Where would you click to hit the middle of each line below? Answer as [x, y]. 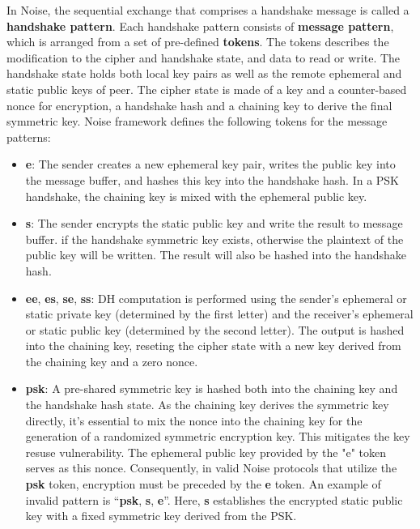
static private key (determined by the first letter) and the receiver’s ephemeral [219, 314]
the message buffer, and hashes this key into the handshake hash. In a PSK [212, 179]
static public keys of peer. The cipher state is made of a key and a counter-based [207, 89]
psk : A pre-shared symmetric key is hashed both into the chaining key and [212, 388]
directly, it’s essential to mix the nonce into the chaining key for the [194, 420]
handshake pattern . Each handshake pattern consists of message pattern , [200, 26]
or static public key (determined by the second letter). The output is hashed [215, 329]
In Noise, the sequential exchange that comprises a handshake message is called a [208, 10]
